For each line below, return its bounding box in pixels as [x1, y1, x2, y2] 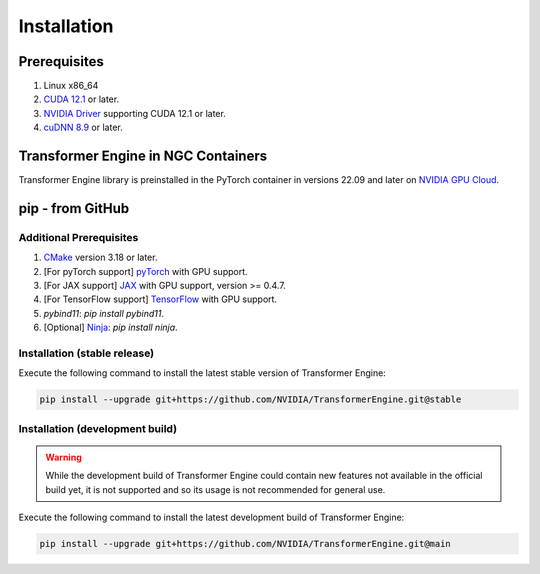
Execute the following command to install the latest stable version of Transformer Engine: [18, 367, 387, 379]
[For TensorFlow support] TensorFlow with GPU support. [43, 293, 278, 305]
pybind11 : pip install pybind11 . [43, 307, 165, 319]
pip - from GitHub [18, 200, 130, 217]
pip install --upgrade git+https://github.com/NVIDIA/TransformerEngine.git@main [39, 538, 452, 550]
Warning [45, 451, 82, 463]
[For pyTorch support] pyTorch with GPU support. [43, 265, 249, 277]
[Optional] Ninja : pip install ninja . [43, 321, 179, 334]
